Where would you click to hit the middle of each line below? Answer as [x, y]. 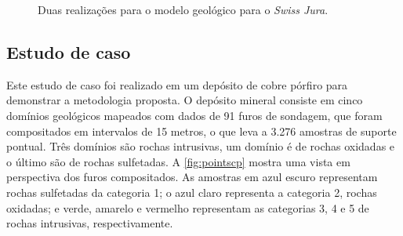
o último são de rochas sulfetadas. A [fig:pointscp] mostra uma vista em [178, 161]
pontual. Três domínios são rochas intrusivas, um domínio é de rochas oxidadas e [201, 146]
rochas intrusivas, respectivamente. [90, 223]
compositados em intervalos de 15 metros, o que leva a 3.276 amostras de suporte [201, 131]
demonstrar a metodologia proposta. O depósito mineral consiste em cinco [185, 100]
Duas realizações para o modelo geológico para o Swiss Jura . [183, 9]
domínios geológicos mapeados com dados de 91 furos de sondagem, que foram [194, 115]
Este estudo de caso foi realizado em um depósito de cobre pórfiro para [177, 84]
